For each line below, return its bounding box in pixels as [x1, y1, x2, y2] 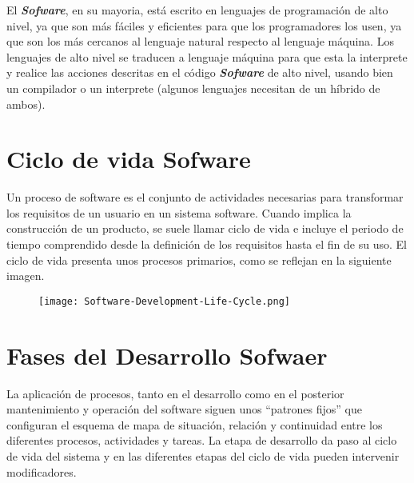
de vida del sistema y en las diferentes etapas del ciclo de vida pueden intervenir [6, 448, 400, 464]
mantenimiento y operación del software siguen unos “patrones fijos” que [6, 401, 362, 417]
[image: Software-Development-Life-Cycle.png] [38, 295, 290, 307]
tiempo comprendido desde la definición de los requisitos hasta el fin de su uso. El [6, 236, 407, 253]
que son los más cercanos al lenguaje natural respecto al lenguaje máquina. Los [6, 33, 394, 50]
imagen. [6, 267, 45, 284]
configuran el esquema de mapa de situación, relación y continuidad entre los [6, 416, 383, 433]
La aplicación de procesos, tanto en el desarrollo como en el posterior [6, 385, 344, 401]
